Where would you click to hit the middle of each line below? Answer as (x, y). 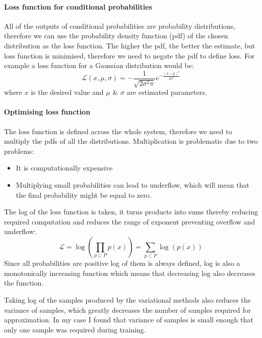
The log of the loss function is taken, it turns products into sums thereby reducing (131, 212)
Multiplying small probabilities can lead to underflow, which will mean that (133, 184)
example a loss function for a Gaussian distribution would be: (99, 65)
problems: (19, 151)
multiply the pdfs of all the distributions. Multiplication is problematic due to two (131, 141)
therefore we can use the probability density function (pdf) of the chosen (116, 36)
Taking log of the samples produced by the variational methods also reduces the (127, 300)
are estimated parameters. (167, 92)
